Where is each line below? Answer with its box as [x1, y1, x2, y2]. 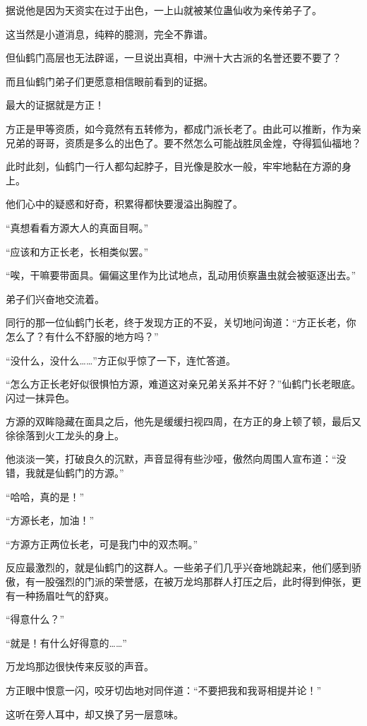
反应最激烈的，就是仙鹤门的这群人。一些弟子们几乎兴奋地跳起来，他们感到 [6, 560, 351, 575]
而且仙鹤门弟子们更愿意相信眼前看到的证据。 [6, 73, 213, 88]
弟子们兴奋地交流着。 [6, 291, 104, 306]
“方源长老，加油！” [6, 513, 95, 528]
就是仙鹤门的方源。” [35, 465, 124, 480]
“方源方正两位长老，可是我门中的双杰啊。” [6, 536, 198, 551]
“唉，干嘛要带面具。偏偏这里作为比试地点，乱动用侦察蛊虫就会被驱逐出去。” [6, 268, 356, 282]
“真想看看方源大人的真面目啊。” [6, 220, 149, 234]
